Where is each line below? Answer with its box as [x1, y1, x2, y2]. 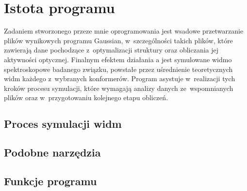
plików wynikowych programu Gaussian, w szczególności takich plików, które [4, 35, 233, 45]
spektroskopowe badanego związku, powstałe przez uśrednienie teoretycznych [4, 64, 233, 74]
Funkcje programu [4, 173, 97, 188]
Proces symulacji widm [4, 116, 122, 131]
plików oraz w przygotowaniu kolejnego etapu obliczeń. [4, 92, 168, 103]
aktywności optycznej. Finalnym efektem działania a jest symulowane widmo [4, 54, 232, 64]
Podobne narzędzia [4, 145, 101, 160]
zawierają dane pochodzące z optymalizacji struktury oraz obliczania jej [4, 45, 219, 55]
